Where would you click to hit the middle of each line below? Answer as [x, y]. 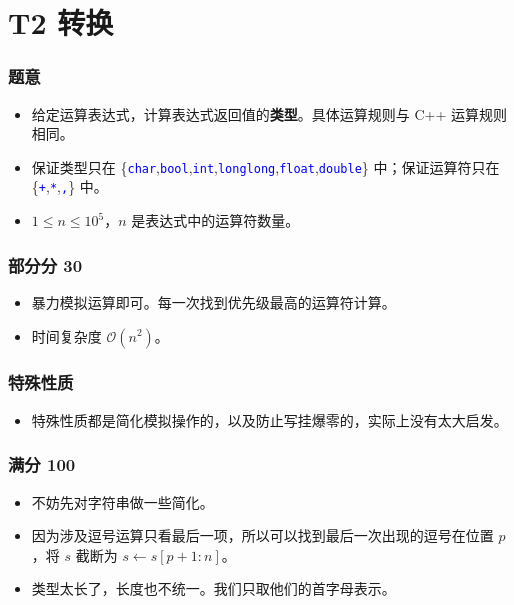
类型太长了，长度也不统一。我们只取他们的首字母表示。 [213, 588]
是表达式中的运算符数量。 [215, 220]
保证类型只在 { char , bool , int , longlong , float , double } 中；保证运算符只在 [265, 166]
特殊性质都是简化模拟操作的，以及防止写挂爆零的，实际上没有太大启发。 [269, 419]
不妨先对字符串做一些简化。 [122, 501]
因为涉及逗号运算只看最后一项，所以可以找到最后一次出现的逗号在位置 [262, 535]
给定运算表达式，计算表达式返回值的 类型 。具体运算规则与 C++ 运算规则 [269, 113]
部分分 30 [45, 264]
